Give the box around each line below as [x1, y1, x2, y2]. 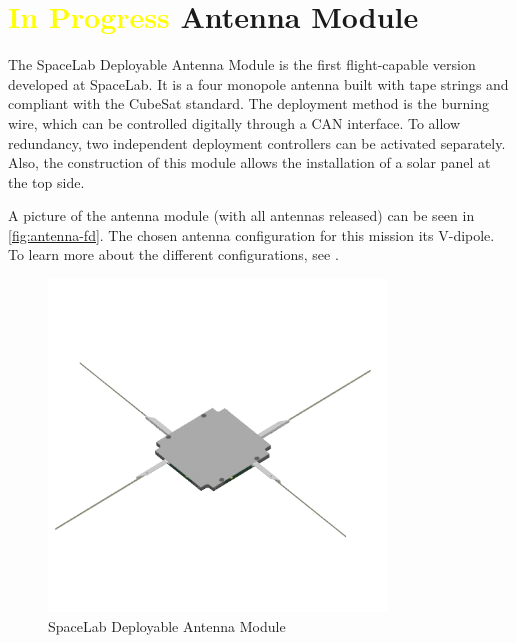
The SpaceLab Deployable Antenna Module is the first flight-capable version [8, 54, 476, 75]
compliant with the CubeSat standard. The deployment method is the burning [8, 93, 489, 114]
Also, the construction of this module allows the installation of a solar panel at [8, 152, 491, 173]
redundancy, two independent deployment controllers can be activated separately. [8, 132, 506, 153]
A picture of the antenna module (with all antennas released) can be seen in [8, 205, 475, 226]
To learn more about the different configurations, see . [8, 244, 339, 265]
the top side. [8, 171, 85, 192]
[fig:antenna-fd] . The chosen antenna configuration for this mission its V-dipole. [8, 224, 495, 245]
